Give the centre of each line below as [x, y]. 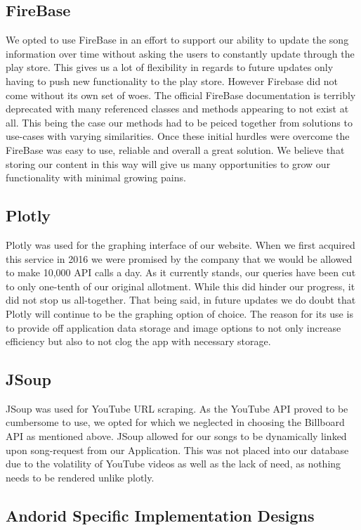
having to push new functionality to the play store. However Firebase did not [172, 80]
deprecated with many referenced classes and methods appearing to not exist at [177, 109]
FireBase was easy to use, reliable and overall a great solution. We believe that [175, 149]
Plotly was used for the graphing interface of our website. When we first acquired [180, 244]
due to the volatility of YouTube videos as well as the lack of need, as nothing [173, 464]
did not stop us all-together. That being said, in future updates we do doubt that [181, 300]
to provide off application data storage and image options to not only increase [173, 327]
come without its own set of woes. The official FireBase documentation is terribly [181, 95]
